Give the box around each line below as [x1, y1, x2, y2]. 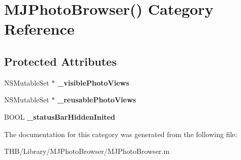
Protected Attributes [4, 53, 117, 69]
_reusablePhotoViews [57, 94, 136, 105]
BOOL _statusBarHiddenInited [4, 111, 115, 122]
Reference [4, 18, 75, 39]
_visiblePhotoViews [57, 77, 130, 88]
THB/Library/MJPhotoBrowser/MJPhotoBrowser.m [4, 146, 170, 156]
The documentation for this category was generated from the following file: [4, 128, 237, 139]
